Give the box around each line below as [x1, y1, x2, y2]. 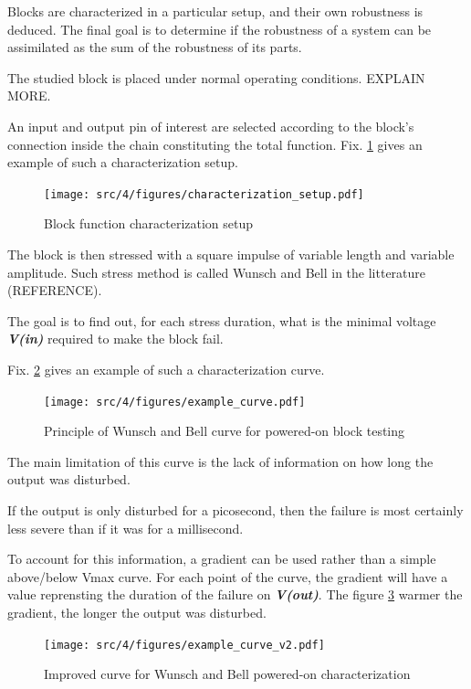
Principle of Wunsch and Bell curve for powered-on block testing [44, 421, 405, 440]
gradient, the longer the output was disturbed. [7, 602, 267, 621]
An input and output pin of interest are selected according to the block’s [7, 116, 414, 135]
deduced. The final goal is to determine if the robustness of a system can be [7, 19, 432, 38]
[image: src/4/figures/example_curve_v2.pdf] [44, 638, 325, 652]
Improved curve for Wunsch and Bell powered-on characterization [44, 664, 411, 684]
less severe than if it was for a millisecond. [7, 518, 244, 537]
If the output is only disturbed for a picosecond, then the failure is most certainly [7, 501, 464, 519]
